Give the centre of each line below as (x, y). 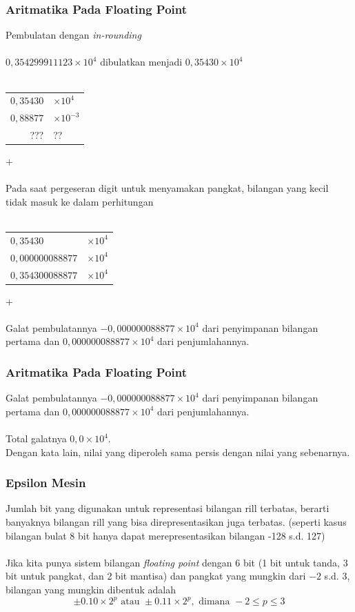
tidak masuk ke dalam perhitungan (80, 201)
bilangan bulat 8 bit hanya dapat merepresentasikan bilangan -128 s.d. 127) (165, 535)
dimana (214, 602)
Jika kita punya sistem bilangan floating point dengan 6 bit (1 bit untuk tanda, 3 (177, 562)
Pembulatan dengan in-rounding (73, 35)
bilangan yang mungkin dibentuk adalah (91, 589)
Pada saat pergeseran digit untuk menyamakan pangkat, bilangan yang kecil (167, 188)
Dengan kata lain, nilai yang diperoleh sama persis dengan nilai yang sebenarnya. (178, 452)
